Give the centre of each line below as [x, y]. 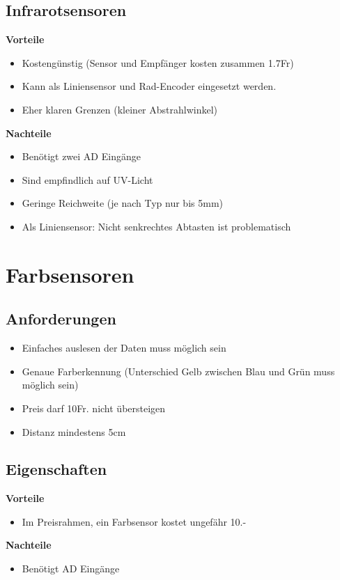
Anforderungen [61, 319]
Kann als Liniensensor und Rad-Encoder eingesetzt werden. [149, 86]
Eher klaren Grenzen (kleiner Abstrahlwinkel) [120, 109]
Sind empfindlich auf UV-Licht [87, 179]
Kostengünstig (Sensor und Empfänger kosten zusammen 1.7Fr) [158, 62]
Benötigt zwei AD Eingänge [81, 156]
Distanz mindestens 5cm [74, 431]
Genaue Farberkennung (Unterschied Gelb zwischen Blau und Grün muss [178, 371]
